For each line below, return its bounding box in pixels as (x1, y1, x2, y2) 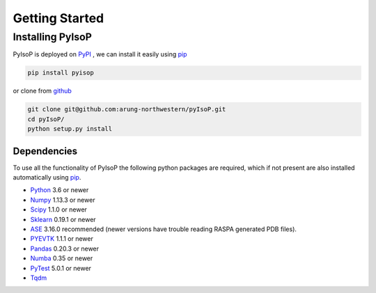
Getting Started (13, 10, 104, 26)
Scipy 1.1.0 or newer (30, 205, 87, 214)
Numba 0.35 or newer (30, 254, 93, 262)
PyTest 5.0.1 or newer (30, 264, 92, 272)
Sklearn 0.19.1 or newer (30, 215, 97, 223)
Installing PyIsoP (13, 31, 92, 43)
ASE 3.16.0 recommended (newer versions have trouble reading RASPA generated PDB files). (30, 225, 297, 233)
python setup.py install (27, 125, 113, 133)
